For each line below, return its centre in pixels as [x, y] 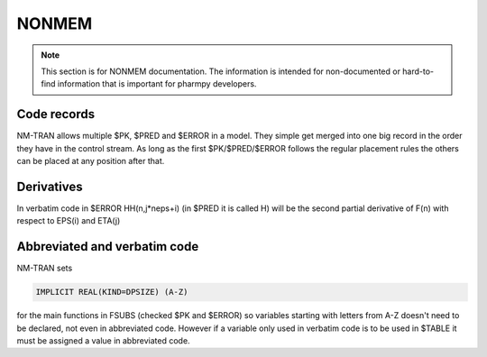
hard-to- [418, 71]
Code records [55, 114]
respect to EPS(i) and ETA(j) [69, 221]
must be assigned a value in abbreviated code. [103, 340]
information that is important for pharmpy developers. [157, 84]
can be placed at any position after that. [91, 161]
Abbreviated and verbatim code [108, 247]
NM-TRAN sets [45, 268]
